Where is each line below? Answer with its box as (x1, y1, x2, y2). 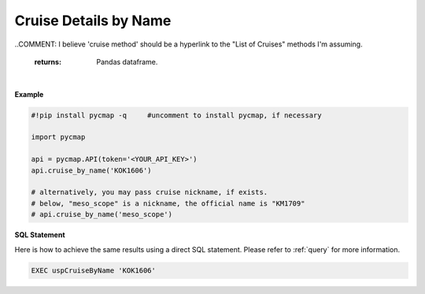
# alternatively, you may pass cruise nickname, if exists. (31, 188, 268, 197)
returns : (34, 57, 62, 66)
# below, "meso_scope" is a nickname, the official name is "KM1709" (31, 199, 305, 208)
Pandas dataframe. (96, 57, 158, 66)
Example (14, 89, 44, 99)
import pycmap (31, 132, 86, 142)
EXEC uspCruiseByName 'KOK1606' (31, 266, 157, 275)
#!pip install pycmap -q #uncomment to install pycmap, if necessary (31, 110, 322, 120)
